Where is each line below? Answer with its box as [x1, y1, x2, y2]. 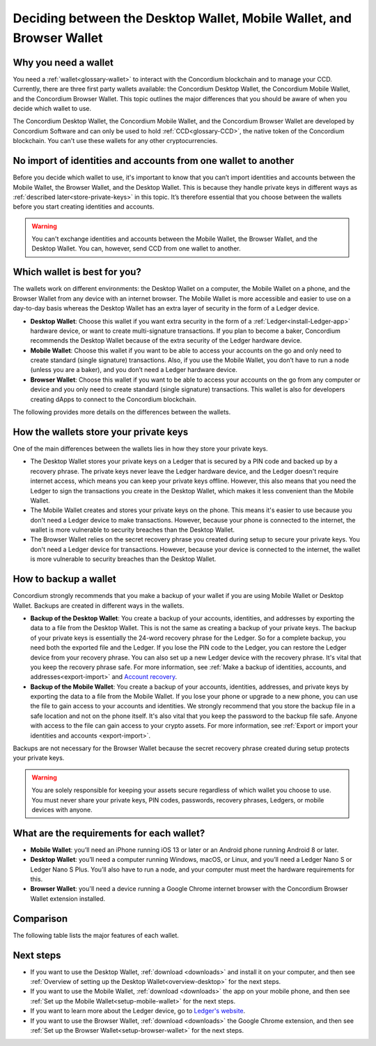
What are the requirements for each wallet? [13, 827, 205, 839]
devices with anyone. [31, 805, 93, 814]
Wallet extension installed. [30, 894, 106, 903]
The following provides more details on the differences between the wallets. [13, 408, 231, 417]
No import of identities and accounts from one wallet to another [13, 155, 295, 167]
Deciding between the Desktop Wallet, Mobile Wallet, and [13, 10, 352, 26]
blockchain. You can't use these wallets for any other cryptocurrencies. [13, 137, 218, 145]
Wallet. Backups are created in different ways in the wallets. [13, 601, 185, 610]
